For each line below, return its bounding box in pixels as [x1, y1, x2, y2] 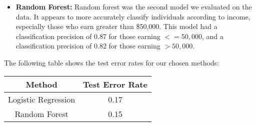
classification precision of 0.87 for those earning [15, 30, 160, 41]
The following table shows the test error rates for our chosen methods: [4, 57, 219, 67]
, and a [202, 30, 223, 41]
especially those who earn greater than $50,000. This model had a [15, 21, 217, 31]
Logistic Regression [8, 93, 75, 105]
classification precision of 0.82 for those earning [15, 40, 160, 51]
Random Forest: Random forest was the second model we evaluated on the [15, 1, 252, 11]
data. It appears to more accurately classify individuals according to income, [15, 11, 250, 21]
